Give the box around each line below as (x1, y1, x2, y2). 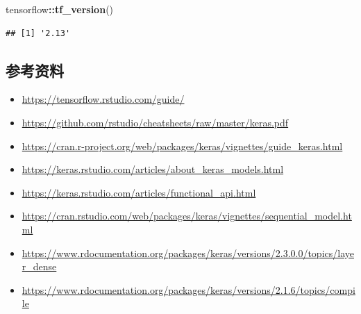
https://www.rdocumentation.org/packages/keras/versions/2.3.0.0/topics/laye (22, 245, 354, 260)
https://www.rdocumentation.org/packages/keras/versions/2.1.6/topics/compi (22, 282, 355, 297)
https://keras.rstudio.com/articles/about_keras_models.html (22, 162, 284, 176)
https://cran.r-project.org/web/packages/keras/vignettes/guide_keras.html (22, 138, 343, 153)
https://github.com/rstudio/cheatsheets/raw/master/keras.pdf (22, 115, 289, 129)
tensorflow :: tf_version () (6, 2, 114, 16)
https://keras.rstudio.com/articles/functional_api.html (22, 185, 256, 199)
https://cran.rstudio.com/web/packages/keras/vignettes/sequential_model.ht (22, 208, 352, 223)
